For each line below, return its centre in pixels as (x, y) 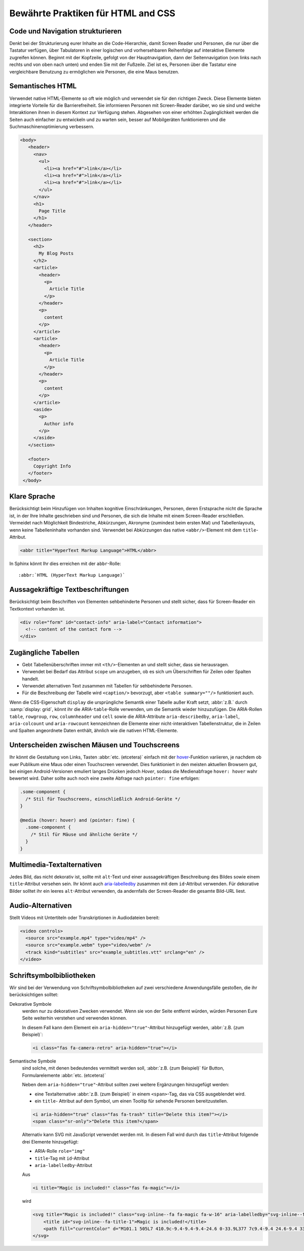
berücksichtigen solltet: (34, 995)
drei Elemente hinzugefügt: (50, 1142)
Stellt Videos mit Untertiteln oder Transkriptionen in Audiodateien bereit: (84, 918)
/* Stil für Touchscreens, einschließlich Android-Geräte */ (103, 799)
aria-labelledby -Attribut (64, 1165)
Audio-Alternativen (41, 905)
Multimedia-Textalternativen (56, 865)
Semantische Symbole (33, 1061)
